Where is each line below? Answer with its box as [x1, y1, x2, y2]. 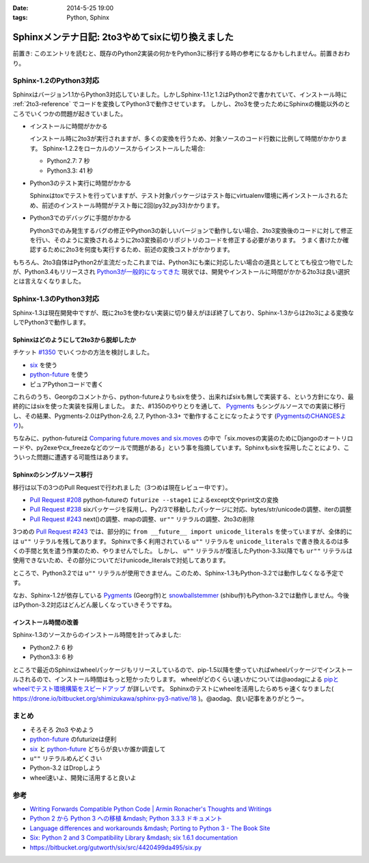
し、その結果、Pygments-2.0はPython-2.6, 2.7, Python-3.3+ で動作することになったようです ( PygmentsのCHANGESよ [12, 412, 346, 420]
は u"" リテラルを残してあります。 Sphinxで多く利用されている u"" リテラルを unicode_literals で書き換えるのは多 [12, 537, 350, 545]
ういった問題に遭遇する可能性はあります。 [12, 453, 133, 462]
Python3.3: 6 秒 [29, 653, 74, 661]
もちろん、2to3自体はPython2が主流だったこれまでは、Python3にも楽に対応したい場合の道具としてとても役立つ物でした [12, 258, 353, 266]
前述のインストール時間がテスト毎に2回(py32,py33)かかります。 [41, 201, 223, 209]
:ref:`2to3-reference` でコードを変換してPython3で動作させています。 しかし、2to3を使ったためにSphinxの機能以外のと [12, 100, 351, 108]
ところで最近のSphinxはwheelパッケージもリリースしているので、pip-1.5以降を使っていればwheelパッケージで [12, 665, 323, 674]
